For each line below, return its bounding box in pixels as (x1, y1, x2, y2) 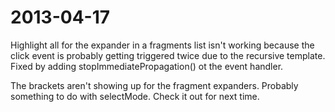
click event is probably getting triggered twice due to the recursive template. (10, 49, 326, 61)
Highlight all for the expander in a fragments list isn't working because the (10, 39, 315, 51)
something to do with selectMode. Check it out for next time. (10, 90, 260, 102)
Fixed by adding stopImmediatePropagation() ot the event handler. (10, 60, 284, 72)
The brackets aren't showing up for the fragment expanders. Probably (10, 79, 299, 91)
